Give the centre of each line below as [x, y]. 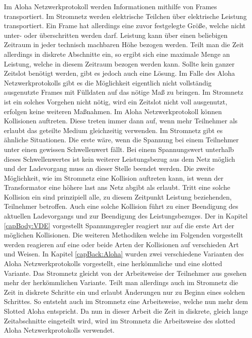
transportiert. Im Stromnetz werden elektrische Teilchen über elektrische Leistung [125, 16]
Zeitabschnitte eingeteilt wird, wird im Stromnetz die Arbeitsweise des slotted [120, 320]
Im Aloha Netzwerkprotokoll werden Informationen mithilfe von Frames [110, 6]
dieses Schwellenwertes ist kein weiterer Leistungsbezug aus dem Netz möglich [120, 159]
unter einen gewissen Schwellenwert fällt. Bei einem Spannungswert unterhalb [119, 149]
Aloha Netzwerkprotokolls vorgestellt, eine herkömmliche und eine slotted [113, 263]
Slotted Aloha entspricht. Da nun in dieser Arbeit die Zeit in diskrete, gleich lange [126, 311]
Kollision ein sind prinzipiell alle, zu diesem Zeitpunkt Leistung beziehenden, [118, 196]
